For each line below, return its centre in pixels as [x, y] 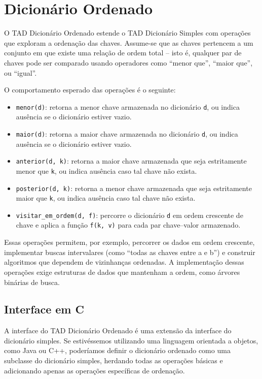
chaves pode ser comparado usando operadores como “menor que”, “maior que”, [128, 62]
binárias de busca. [32, 282]
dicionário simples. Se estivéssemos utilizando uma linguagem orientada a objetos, [131, 340]
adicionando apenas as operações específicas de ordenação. [95, 370]
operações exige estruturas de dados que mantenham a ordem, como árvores [122, 272]
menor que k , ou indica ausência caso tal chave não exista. [106, 170]
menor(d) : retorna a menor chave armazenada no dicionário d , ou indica [128, 106]
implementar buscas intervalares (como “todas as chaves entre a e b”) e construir [130, 252]
